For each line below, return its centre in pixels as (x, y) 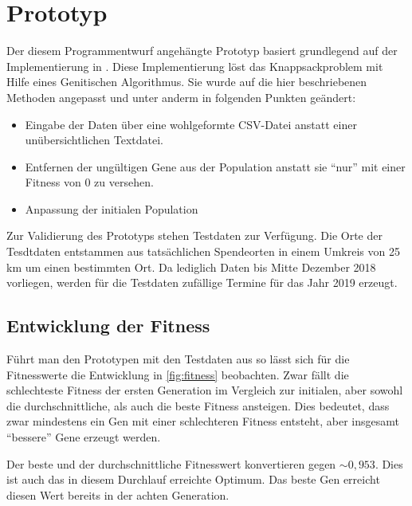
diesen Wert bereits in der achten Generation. (118, 494)
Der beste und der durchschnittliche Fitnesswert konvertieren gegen (171, 463)
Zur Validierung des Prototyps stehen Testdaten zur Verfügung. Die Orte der (194, 235)
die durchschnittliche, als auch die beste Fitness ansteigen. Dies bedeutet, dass (198, 405)
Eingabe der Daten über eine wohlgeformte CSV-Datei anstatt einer (191, 124)
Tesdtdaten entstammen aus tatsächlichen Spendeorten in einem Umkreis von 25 (203, 251)
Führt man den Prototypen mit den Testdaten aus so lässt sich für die (178, 359)
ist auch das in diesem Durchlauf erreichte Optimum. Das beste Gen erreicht (193, 479)
